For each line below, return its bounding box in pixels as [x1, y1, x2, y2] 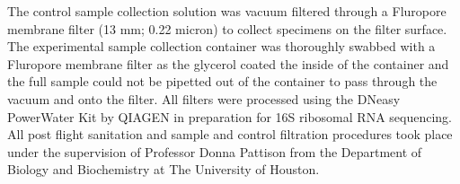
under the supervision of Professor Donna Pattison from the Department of [7, 142, 422, 161]
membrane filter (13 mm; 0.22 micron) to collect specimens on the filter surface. [7, 19, 447, 38]
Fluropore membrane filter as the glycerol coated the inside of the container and [7, 54, 449, 73]
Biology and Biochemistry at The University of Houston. [7, 160, 320, 179]
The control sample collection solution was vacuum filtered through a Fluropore [7, 2, 447, 20]
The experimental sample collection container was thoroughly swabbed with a [7, 37, 436, 56]
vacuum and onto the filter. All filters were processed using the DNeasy [7, 89, 401, 108]
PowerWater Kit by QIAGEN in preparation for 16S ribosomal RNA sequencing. [7, 107, 452, 126]
